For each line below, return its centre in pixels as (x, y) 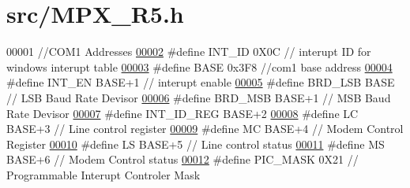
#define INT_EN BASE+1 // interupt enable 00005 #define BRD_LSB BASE (201, 82)
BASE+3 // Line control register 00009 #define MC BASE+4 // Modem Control (205, 129)
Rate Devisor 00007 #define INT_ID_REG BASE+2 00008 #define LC (182, 113)
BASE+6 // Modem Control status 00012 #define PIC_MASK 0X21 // (182, 159)
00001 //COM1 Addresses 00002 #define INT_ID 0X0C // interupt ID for (189, 52)
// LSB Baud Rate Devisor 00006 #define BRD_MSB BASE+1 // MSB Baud (199, 97)
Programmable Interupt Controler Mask (103, 174)
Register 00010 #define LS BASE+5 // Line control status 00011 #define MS (196, 144)
